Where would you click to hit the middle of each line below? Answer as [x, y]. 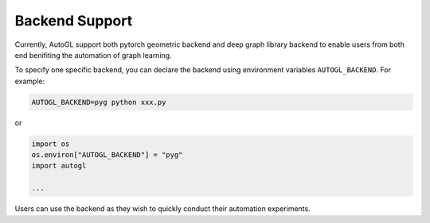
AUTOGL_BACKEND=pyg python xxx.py [99, 102]
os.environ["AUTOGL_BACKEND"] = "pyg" [107, 155]
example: [30, 81]
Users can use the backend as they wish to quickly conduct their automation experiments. [162, 209]
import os [51, 144]
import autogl [59, 166]
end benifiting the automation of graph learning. [93, 55]
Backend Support [74, 21]
